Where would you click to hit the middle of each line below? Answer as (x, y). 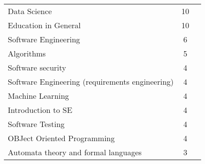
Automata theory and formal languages (75, 152)
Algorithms (27, 53)
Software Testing (36, 124)
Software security (37, 67)
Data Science (30, 11)
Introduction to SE (40, 110)
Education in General (44, 25)
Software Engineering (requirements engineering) (91, 82)
